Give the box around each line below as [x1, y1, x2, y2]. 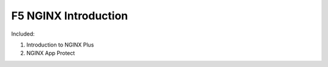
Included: [11, 30, 35, 37]
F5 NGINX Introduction [11, 9, 128, 22]
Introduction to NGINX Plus [26, 41, 94, 48]
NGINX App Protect [26, 49, 75, 57]
